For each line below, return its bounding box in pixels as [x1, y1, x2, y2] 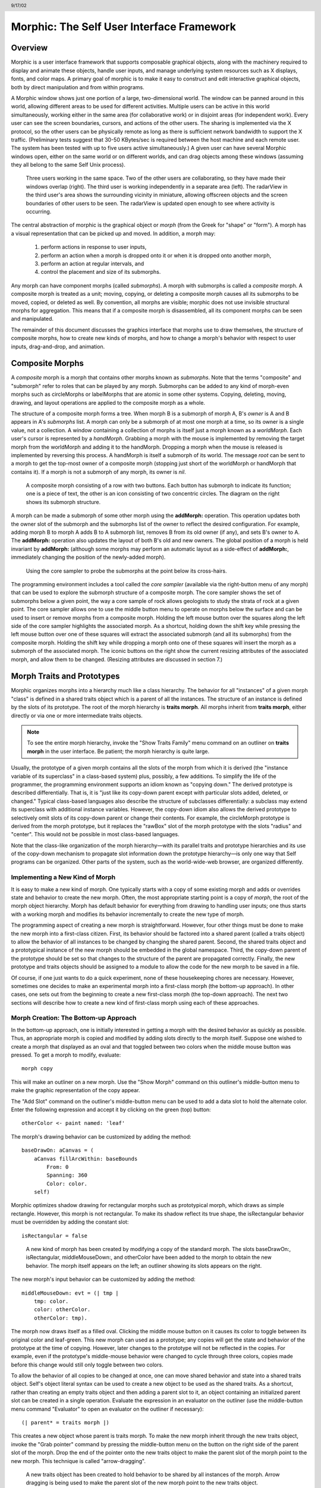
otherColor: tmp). [33, 1314, 88, 1321]
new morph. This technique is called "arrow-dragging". [11, 1457, 146, 1464]
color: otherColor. [33, 1306, 91, 1313]
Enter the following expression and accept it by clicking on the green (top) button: [11, 1106, 211, 1113]
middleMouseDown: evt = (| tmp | [21, 1289, 119, 1296]
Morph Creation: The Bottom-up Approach [11, 1014, 137, 1022]
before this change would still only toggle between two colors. [11, 1361, 163, 1368]
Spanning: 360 [46, 1172, 88, 1178]
